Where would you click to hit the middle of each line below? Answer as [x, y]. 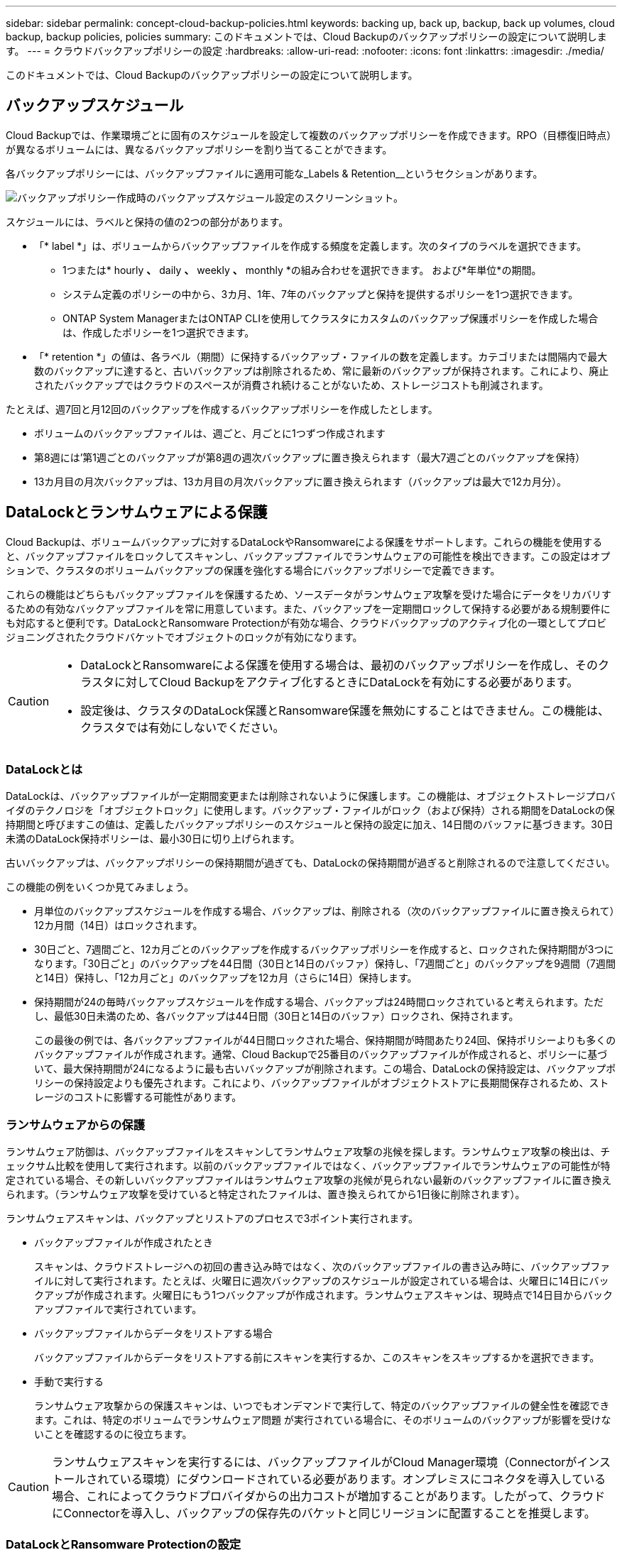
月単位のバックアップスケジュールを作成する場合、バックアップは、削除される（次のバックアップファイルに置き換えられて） [324, 911]
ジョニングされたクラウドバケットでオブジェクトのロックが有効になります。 [184, 637]
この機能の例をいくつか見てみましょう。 [100, 887]
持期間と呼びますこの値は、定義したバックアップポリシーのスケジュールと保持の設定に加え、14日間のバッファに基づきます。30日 [310, 825]
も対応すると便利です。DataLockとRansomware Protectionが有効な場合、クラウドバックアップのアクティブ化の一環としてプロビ [306, 622]
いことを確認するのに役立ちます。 [113, 1434]
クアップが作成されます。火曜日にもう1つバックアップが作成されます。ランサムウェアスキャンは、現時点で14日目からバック [323, 1295]
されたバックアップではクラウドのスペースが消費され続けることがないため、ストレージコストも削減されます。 [291, 385]
